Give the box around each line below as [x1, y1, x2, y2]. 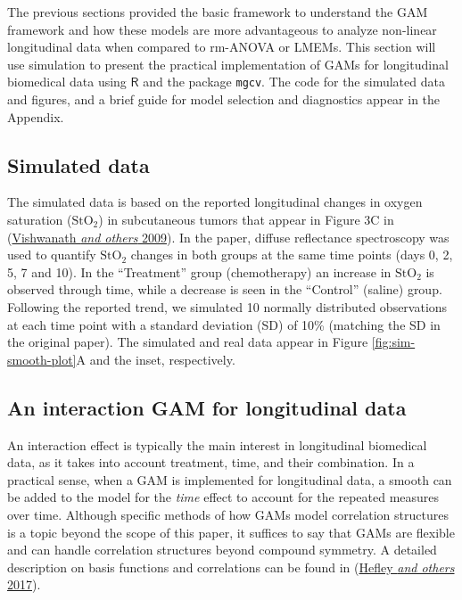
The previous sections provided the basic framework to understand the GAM [7, 3, 428, 21]
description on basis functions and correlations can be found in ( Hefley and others [7, 557, 455, 576]
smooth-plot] [7, 349, 77, 368]
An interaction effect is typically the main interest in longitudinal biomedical [7, 435, 427, 454]
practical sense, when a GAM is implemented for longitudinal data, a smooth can [7, 470, 452, 489]
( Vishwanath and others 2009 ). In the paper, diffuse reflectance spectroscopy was [7, 227, 450, 246]
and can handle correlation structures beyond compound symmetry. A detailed [7, 540, 437, 559]
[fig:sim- [371, 333, 416, 351]
